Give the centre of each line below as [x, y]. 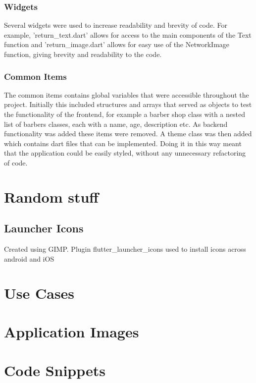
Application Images [72, 331]
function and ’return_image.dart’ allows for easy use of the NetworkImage [117, 44]
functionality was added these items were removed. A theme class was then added [128, 134]
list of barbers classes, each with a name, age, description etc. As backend [116, 124]
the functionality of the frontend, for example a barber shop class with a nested [125, 114]
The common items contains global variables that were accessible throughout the [127, 94]
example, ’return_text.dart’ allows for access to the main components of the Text [128, 34]
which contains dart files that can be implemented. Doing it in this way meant [123, 143]
